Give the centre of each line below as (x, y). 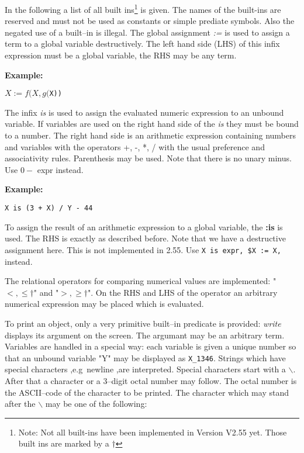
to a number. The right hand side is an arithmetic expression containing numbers (150, 135)
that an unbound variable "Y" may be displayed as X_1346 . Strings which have (145, 357)
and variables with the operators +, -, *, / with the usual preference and (135, 146)
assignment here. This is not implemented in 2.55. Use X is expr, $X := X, (143, 249)
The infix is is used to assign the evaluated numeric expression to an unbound (144, 112)
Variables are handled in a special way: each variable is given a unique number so (151, 346)
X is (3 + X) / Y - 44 (49, 208)
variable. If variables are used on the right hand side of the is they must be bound (152, 124)
